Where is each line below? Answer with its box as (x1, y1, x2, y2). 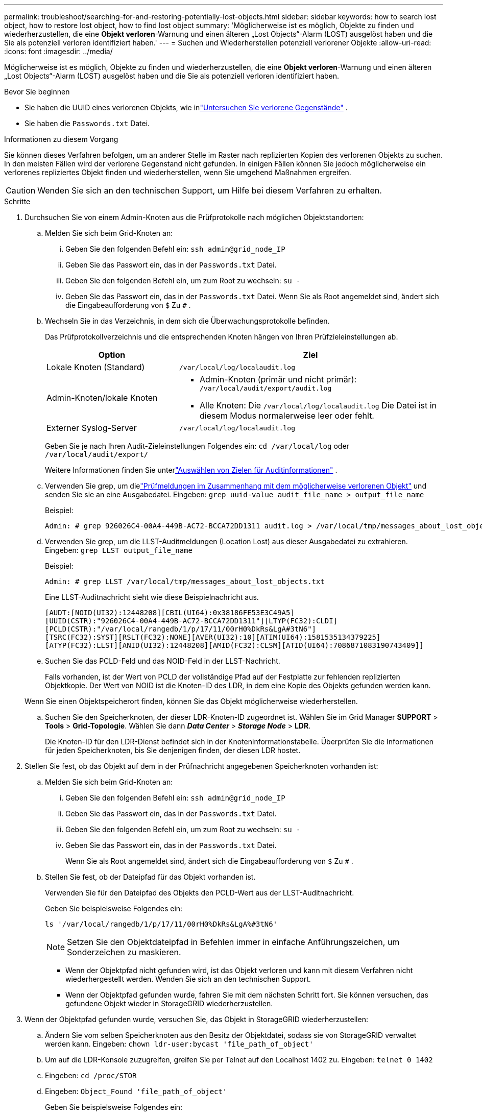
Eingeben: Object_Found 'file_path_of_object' (45, 1087, 227, 1096)
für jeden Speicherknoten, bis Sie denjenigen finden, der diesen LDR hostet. (45, 746, 301, 755)
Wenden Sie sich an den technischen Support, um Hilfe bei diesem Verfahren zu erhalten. (37, 185, 382, 196)
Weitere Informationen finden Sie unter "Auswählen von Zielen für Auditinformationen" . (45, 466, 338, 474)
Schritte (4, 197, 31, 206)
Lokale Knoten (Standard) (46, 362, 145, 372)
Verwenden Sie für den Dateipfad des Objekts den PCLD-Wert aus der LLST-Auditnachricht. (45, 888, 354, 897)
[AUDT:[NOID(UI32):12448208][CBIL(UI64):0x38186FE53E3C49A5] (45, 609, 295, 617)
